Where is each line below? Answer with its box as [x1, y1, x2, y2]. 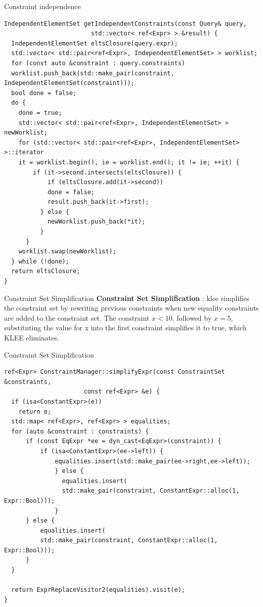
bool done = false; [11, 89, 77, 97]
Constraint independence [4, 1, 81, 11]
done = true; [18, 109, 62, 116]
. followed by [172, 312, 212, 323]
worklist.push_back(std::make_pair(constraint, [11, 69, 174, 77]
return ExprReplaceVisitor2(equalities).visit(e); [11, 586, 185, 594]
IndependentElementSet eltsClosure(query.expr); [11, 39, 178, 47]
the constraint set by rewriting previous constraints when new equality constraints [4, 302, 259, 313]
